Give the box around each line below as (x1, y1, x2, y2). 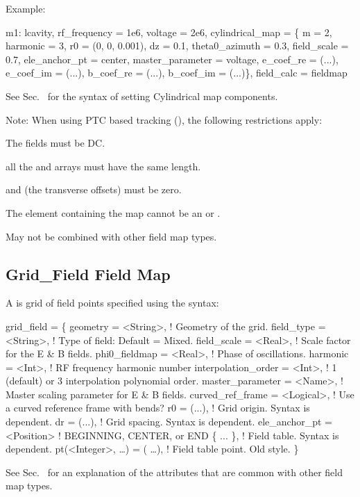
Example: (6, 1, 46, 15)
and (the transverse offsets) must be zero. (6, 182, 182, 197)
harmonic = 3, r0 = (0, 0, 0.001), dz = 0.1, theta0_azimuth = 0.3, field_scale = (6, 38, 349, 53)
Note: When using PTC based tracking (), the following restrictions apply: (6, 112, 323, 127)
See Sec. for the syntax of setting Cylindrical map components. (6, 88, 278, 103)
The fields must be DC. (6, 136, 105, 150)
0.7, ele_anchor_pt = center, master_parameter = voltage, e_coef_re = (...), (6, 51, 338, 66)
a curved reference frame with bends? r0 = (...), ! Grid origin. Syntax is (6, 400, 310, 415)
